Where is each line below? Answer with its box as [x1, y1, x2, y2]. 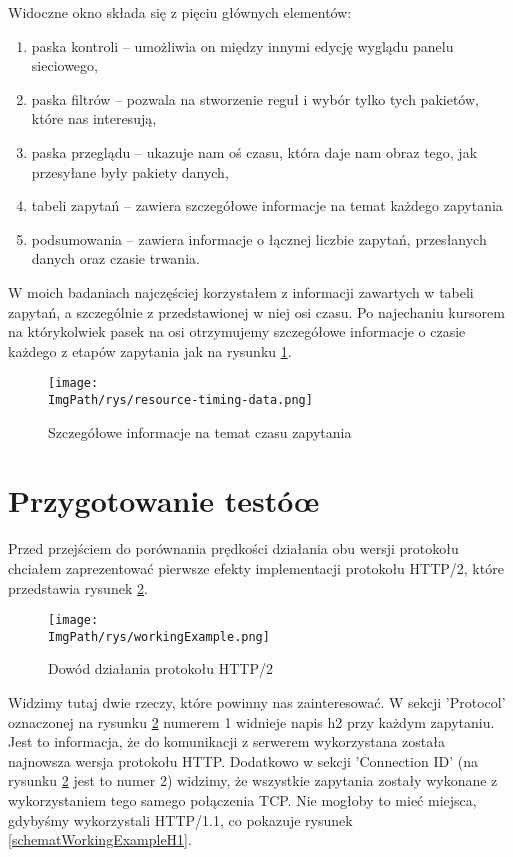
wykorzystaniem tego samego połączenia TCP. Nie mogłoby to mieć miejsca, [8, 790, 477, 810]
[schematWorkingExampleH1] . [8, 829, 192, 850]
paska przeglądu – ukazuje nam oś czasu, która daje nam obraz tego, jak [31, 141, 478, 162]
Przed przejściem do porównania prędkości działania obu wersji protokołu [8, 538, 459, 559]
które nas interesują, [31, 108, 157, 129]
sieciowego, [31, 55, 98, 76]
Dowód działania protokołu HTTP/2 [48, 658, 273, 679]
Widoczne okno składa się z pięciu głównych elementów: [8, 2, 352, 22]
